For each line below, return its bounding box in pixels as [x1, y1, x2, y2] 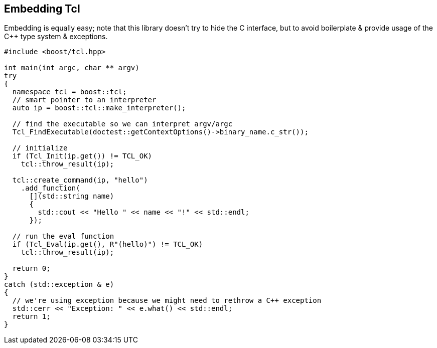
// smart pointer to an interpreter [12, 96, 157, 104]
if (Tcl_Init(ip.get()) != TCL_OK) [12, 152, 153, 160]
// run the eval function [12, 232, 114, 241]
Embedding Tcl [4, 3, 80, 15]
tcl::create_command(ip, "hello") [12, 176, 148, 185]
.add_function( [21, 184, 80, 193]
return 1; [12, 312, 51, 321]
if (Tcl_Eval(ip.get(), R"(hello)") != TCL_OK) [12, 240, 203, 249]
